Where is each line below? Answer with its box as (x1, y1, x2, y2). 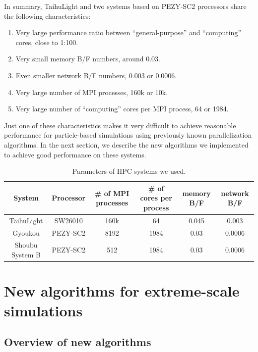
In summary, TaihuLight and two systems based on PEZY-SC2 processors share (4, 1, 247, 11)
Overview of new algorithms (4, 334, 151, 350)
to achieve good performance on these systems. (4, 149, 146, 159)
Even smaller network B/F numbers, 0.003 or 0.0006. (15, 70, 177, 80)
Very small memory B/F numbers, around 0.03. (15, 53, 160, 64)
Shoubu (14, 240, 38, 250)
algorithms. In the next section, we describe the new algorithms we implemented (4, 139, 249, 150)
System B (11, 250, 41, 260)
